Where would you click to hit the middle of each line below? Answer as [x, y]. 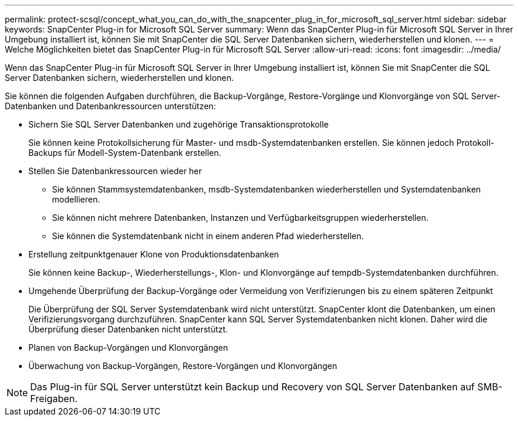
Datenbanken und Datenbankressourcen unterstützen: [111, 106]
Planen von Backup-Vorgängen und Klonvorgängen [128, 347]
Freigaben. [54, 399]
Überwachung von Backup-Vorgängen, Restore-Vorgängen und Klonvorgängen [183, 366]
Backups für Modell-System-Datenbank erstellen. [125, 153]
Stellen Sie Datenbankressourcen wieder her [115, 171]
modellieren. [76, 199]
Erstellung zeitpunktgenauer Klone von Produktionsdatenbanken [154, 254]
